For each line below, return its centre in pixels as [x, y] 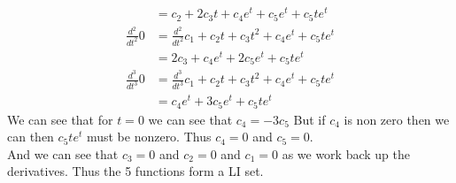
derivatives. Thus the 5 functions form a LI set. [135, 171]
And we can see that [63, 153]
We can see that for [60, 119]
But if [309, 119]
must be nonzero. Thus [149, 137]
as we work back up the [346, 153]
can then [31, 137]
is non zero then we [397, 119]
